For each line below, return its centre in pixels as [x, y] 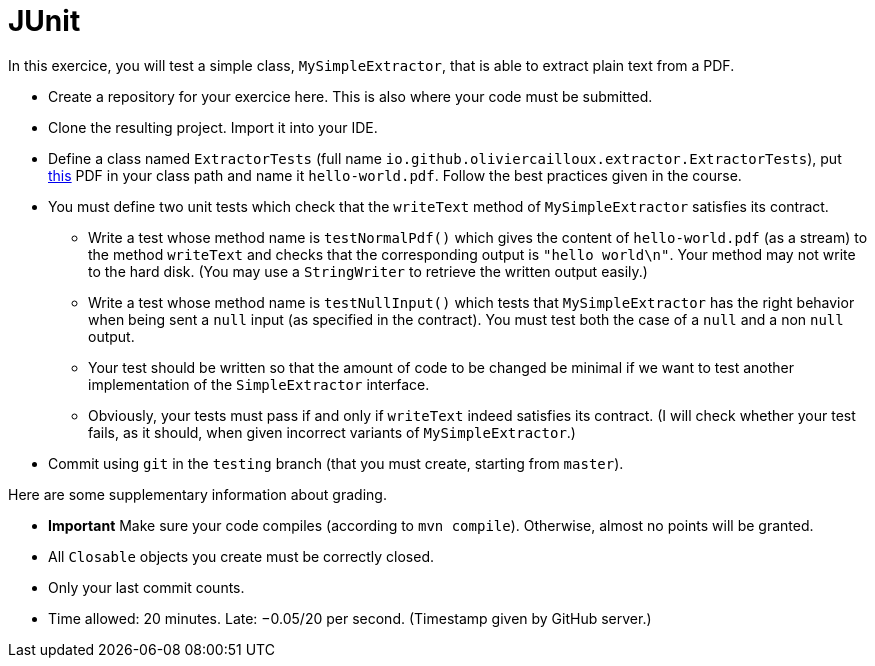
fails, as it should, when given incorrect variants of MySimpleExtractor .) [332, 432]
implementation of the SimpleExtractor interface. [259, 384]
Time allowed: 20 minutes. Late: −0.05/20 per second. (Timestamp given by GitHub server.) [350, 618]
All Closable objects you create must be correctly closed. [241, 556]
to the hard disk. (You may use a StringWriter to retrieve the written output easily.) [368, 271]
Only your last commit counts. [146, 587]
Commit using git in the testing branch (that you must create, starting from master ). [336, 463]
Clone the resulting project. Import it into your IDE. [213, 127]
